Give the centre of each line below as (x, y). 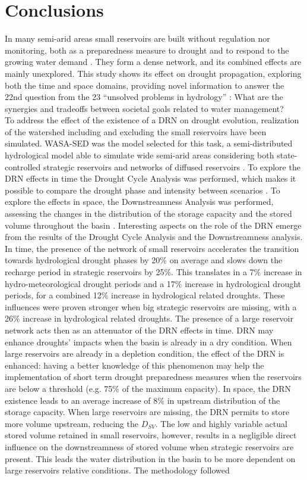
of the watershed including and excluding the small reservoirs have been (136, 131)
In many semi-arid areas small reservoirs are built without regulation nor (137, 38)
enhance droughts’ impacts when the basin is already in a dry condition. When (148, 342)
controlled (23, 166)
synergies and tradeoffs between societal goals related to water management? (144, 108)
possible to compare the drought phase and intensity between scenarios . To (143, 190)
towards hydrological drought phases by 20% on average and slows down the (144, 260)
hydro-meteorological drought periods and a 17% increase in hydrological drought (153, 283)
